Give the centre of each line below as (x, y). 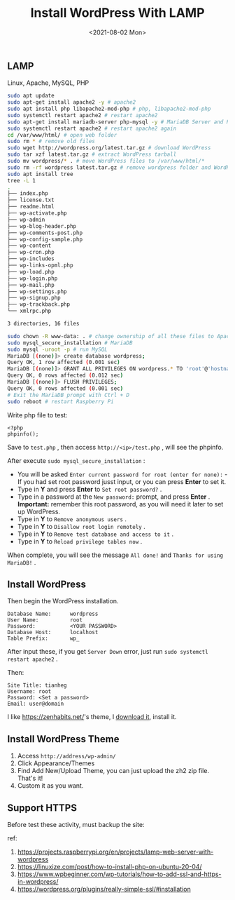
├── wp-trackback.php (39, 304)
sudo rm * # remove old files (51, 142)
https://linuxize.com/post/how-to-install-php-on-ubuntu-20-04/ (109, 867)
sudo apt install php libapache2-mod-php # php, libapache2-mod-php (109, 109)
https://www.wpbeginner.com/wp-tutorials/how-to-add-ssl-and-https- (119, 874)
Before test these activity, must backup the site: (76, 825)
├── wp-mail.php (31, 285)
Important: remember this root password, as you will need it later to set (120, 504)
